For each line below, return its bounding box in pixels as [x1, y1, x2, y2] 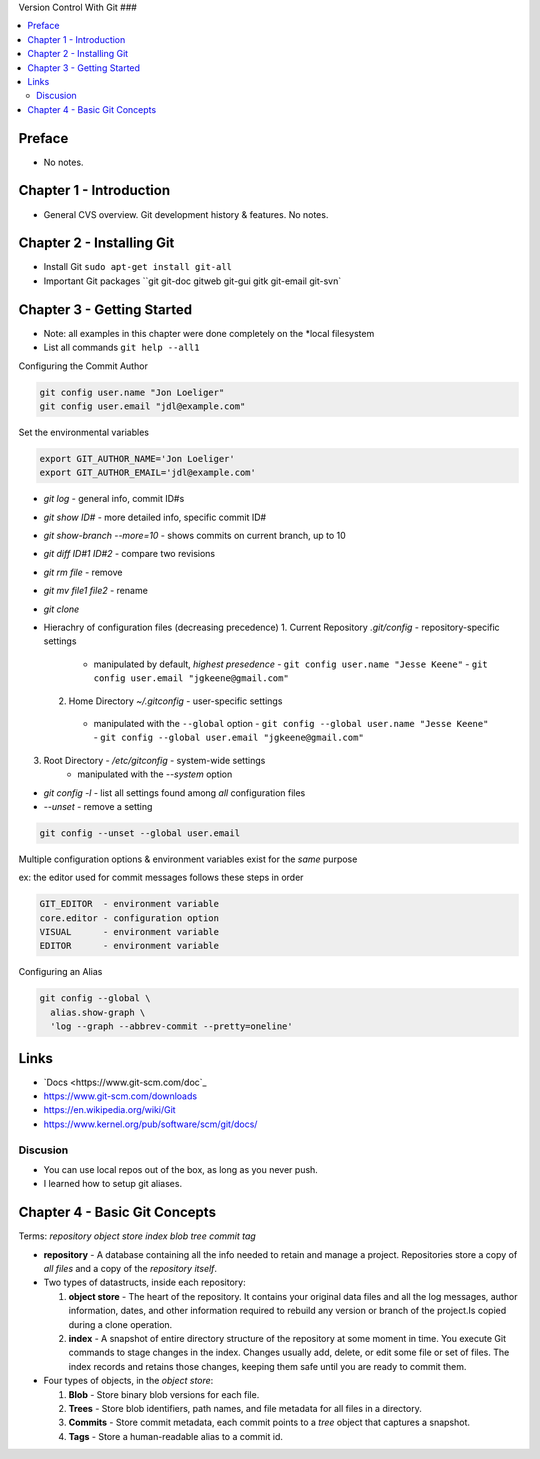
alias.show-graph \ [50, 1006, 146, 1018]
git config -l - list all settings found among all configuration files [43, 786, 306, 799]
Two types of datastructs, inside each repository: [43, 1276, 246, 1289]
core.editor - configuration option [39, 912, 220, 924]
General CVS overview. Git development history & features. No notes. [43, 208, 329, 220]
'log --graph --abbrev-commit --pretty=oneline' [50, 1021, 294, 1032]
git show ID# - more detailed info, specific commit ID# [43, 511, 267, 523]
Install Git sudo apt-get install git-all [43, 261, 233, 273]
